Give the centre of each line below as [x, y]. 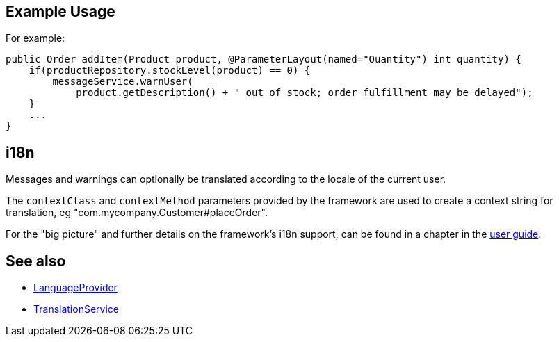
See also [36, 261]
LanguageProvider [75, 288]
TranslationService [76, 309]
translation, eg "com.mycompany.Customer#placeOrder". [137, 213]
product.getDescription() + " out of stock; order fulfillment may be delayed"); [305, 93]
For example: [35, 38]
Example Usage [60, 11]
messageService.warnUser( [123, 82]
